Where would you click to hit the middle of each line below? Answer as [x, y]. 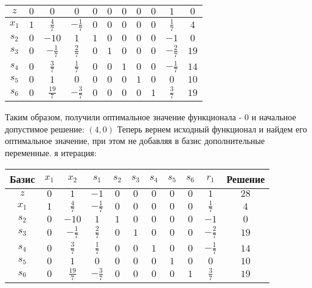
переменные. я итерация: [51, 153]
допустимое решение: [45, 129]
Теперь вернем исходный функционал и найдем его [212, 129]
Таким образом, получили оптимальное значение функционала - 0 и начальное [151, 117]
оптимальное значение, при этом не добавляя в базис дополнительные [135, 141]
